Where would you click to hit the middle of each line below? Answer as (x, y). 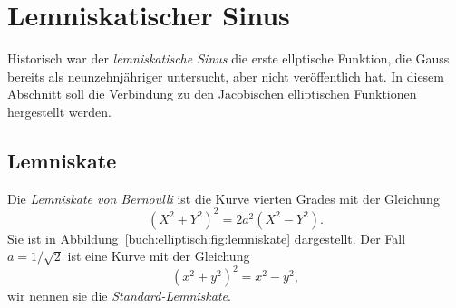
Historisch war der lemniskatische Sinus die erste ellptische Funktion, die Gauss (228, 58)
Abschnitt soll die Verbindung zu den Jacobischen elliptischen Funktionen (212, 94)
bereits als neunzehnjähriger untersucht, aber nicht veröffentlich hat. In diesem (226, 76)
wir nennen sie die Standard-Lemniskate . (119, 296)
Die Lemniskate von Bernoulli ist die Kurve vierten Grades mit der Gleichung (223, 198)
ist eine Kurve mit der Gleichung (159, 256)
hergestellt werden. (59, 111)
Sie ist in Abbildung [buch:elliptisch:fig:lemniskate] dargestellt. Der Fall (207, 238)
